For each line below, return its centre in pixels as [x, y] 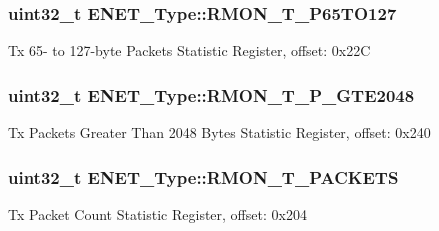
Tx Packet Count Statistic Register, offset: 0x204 [157, 213]
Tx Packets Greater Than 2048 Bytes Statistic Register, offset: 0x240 [219, 132]
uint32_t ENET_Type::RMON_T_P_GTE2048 [211, 94]
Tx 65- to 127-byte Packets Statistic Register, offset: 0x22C [189, 50]
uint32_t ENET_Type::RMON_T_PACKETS [203, 176]
